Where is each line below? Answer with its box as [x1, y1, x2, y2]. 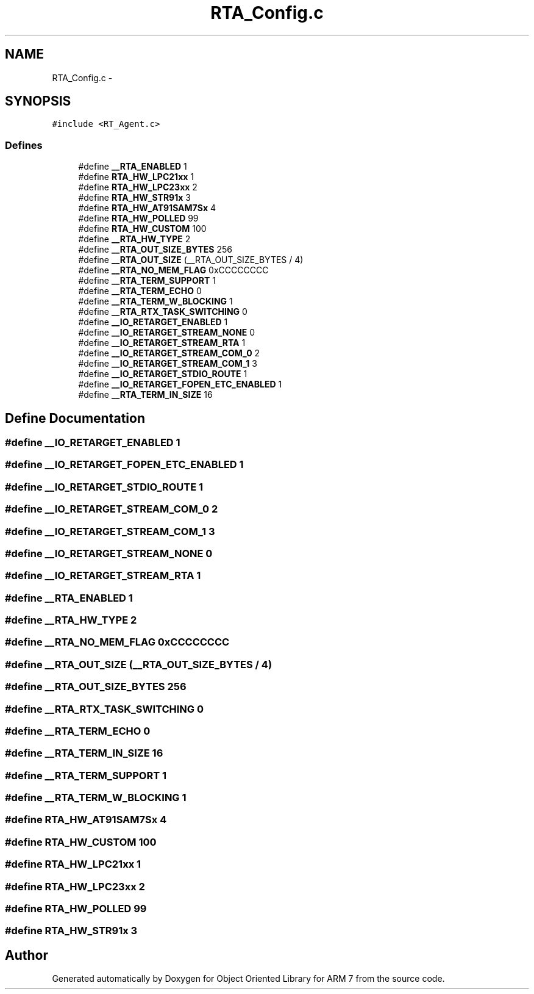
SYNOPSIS [5, 93, 71, 109]
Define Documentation [5, 410, 145, 426]
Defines [5, 139, 43, 151]
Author [5, 947, 48, 963]
